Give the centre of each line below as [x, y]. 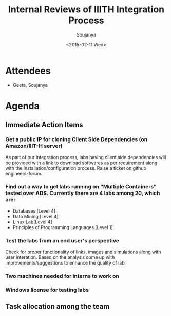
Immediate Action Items [44, 125]
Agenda [22, 106]
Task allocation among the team [58, 306]
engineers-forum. [24, 173]
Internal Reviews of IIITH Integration [86, 10]
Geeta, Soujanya [30, 85]
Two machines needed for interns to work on [62, 276]
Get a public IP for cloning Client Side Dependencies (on [77, 139]
